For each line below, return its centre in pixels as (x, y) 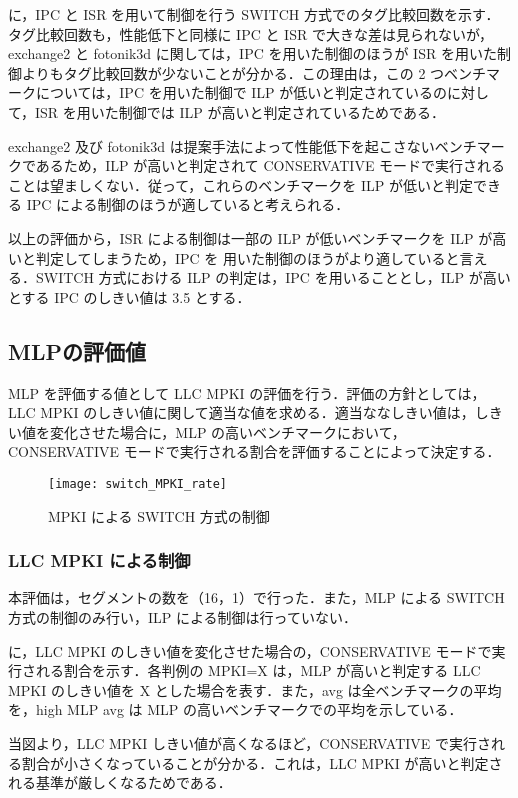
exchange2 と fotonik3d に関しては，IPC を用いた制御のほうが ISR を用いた (252, 53)
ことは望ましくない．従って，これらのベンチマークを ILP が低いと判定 (240, 184)
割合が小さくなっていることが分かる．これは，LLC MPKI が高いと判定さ (262, 762)
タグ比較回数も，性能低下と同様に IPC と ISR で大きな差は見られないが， (251, 33)
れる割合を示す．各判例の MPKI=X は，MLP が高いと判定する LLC (258, 670)
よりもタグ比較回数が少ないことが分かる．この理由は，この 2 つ (233, 72)
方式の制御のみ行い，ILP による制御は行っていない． (182, 616)
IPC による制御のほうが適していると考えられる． (188, 204)
